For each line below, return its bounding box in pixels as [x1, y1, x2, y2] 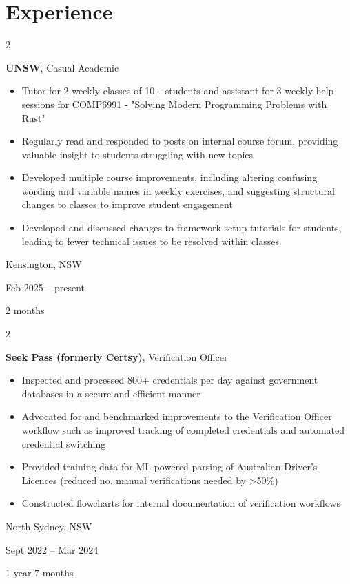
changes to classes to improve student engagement [21, 197, 233, 211]
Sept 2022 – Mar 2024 [6, 542, 99, 556]
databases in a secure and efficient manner [21, 386, 200, 400]
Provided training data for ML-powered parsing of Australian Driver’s [21, 459, 318, 474]
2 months [6, 303, 45, 317]
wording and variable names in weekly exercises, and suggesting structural [21, 183, 335, 198]
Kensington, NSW [6, 257, 82, 271]
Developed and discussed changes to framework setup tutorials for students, [21, 220, 342, 235]
